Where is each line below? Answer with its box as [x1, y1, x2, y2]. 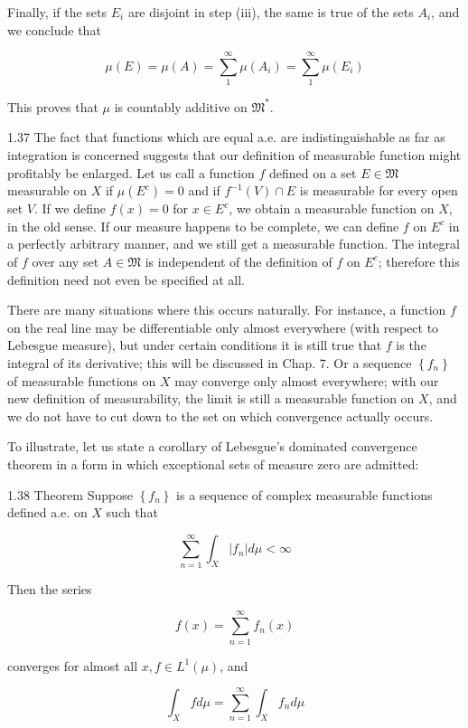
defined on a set [268, 163, 357, 182]
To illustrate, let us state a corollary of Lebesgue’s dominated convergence [7, 437, 417, 456]
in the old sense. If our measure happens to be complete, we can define [7, 216, 399, 235]
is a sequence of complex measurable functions [176, 485, 433, 504]
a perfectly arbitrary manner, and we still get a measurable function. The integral [7, 234, 460, 253]
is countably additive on [114, 97, 248, 116]
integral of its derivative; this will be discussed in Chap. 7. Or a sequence [7, 353, 412, 372]
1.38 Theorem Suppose [7, 485, 133, 504]
